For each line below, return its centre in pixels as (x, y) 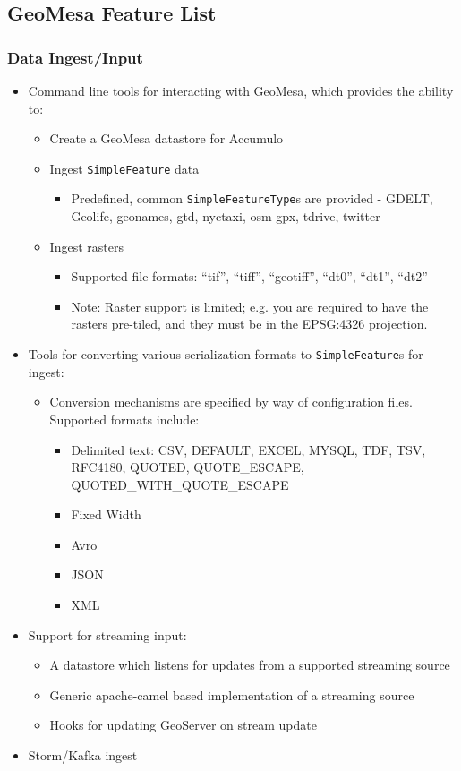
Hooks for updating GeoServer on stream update (183, 725)
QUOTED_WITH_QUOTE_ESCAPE (180, 484)
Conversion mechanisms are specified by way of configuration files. (231, 402)
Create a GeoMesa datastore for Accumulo (166, 138)
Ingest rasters (86, 246)
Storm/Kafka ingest (83, 755)
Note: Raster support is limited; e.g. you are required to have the (250, 306)
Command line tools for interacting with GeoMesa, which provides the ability (241, 90)
